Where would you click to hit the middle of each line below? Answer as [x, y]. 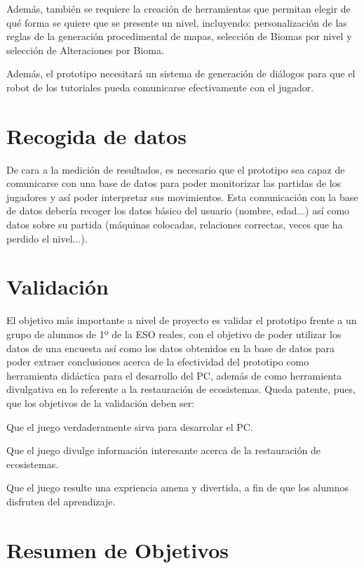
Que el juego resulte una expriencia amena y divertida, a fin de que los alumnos [178, 488]
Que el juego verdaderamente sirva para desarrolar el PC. [130, 426]
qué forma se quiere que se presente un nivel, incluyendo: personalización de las [177, 22]
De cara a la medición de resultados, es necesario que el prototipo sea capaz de [176, 169]
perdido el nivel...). [47, 238]
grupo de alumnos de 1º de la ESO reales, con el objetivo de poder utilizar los [174, 334]
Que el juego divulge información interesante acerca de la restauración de [163, 450]
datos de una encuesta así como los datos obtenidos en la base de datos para [171, 348]
